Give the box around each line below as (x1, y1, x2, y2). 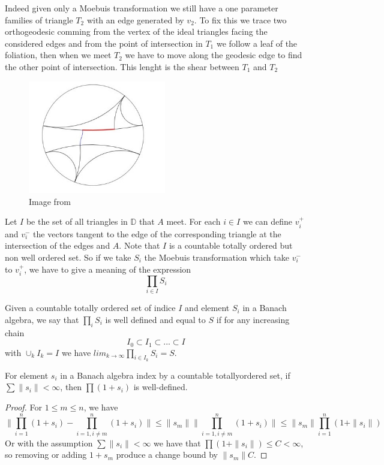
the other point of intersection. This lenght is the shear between (5, 60, 239, 73)
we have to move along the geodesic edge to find (125, 49, 302, 61)
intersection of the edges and (5, 239, 110, 252)
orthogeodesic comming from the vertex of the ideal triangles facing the (5, 25, 268, 38)
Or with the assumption (5, 436, 93, 449)
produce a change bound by (116, 448, 218, 461)
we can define (242, 215, 292, 228)
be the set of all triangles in (26, 215, 128, 228)
